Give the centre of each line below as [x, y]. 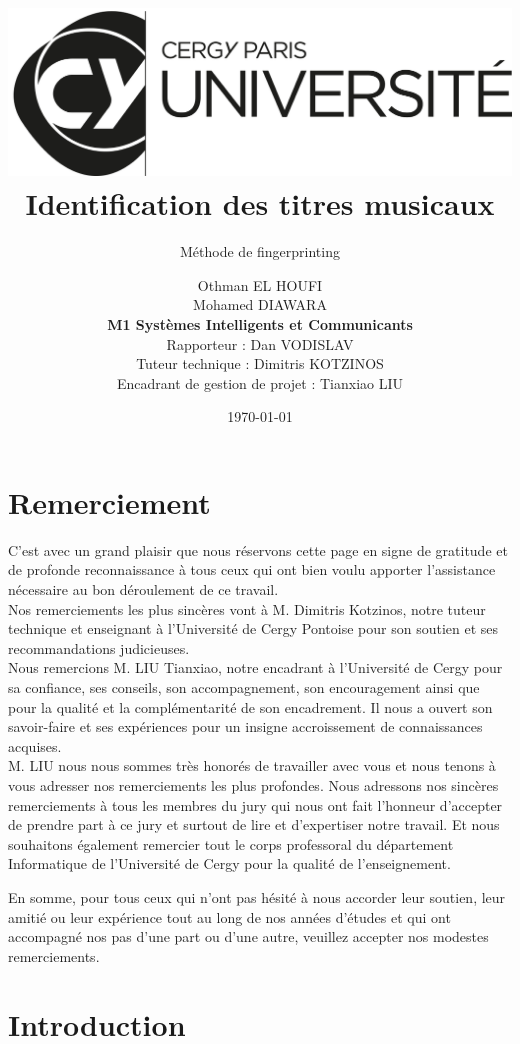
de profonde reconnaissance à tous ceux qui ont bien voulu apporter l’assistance [252, 569]
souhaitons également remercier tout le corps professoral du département [231, 843]
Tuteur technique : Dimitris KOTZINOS [260, 363]
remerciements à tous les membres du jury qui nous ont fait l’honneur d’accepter [255, 804]
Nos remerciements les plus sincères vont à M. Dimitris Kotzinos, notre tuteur [247, 608]
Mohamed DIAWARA [260, 304]
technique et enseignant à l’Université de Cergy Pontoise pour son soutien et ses [253, 628]
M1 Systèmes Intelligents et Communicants [260, 323]
